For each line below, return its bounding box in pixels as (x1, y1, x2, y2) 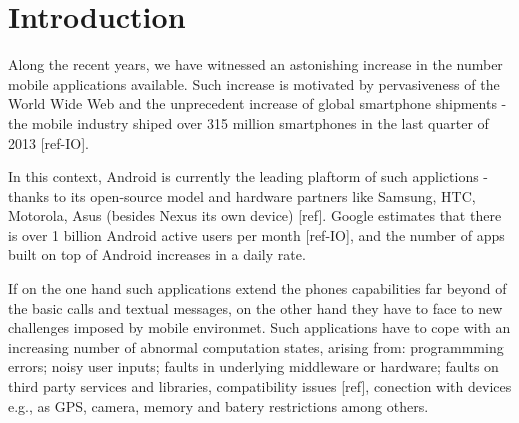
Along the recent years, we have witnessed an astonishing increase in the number (8, 54, 503, 75)
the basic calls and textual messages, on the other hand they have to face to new (8, 297, 503, 318)
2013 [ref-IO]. (8, 132, 89, 153)
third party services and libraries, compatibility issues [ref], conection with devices (8, 376, 512, 397)
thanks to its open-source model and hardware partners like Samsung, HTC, (8, 185, 476, 206)
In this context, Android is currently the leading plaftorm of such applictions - (8, 166, 489, 187)
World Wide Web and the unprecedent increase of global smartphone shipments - (8, 93, 507, 114)
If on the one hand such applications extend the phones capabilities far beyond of (8, 278, 507, 299)
